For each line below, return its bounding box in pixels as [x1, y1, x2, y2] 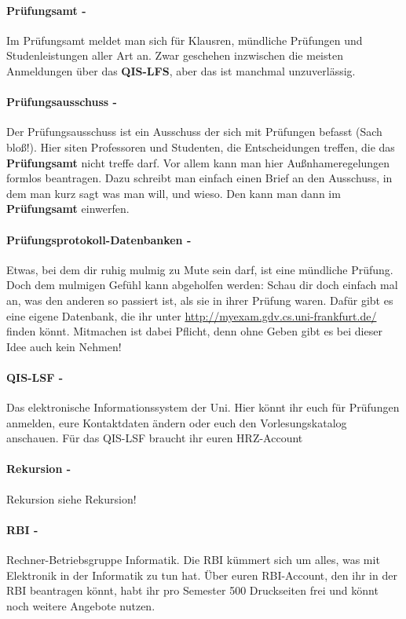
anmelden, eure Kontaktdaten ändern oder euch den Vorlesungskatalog [6, 414, 347, 430]
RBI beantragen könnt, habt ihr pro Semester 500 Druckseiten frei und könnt [6, 582, 379, 599]
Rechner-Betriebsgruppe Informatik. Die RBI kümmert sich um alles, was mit [6, 551, 380, 568]
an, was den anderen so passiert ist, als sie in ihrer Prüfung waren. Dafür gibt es [6, 291, 393, 308]
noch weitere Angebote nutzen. [6, 597, 155, 614]
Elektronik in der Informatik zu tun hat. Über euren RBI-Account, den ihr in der [6, 566, 397, 583]
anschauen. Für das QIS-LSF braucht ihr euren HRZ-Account [6, 430, 303, 446]
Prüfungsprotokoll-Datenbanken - [6, 231, 192, 247]
